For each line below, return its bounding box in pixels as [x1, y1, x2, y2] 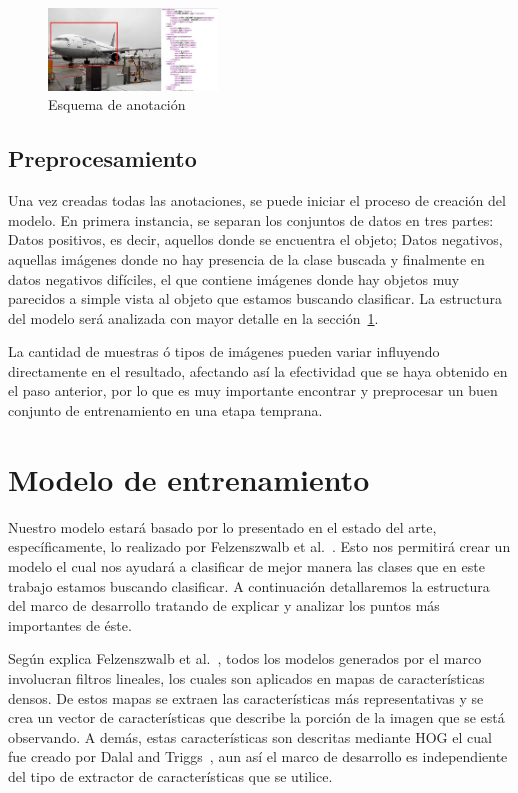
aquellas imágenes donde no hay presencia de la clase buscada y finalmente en [8, 248, 485, 269]
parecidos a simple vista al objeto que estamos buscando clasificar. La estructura [8, 288, 503, 309]
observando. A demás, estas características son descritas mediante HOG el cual [8, 726, 492, 747]
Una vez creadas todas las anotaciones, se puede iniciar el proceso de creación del [8, 190, 506, 211]
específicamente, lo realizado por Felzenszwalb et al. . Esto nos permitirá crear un [8, 536, 511, 557]
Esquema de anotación [48, 94, 186, 115]
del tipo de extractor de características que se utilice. [8, 765, 333, 786]
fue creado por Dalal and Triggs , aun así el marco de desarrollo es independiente [8, 746, 508, 767]
